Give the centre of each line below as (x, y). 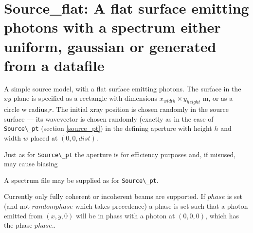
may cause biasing (31, 164)
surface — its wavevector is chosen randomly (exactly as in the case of (109, 118)
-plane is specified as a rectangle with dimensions (84, 98)
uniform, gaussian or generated (110, 46)
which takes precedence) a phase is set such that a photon (162, 206)
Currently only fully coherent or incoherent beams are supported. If (105, 196)
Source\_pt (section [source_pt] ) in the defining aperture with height (108, 128)
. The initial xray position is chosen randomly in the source (140, 109)
